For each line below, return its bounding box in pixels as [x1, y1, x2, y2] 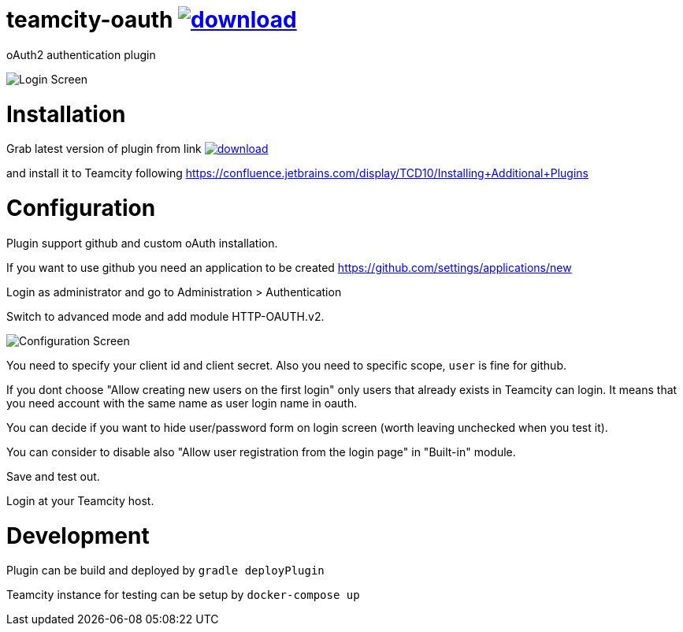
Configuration [6, 195, 156, 221]
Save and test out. [6, 469, 100, 483]
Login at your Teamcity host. [6, 493, 154, 507]
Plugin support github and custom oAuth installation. [6, 236, 278, 250]
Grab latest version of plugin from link [6, 142, 202, 156]
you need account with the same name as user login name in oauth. [6, 396, 358, 410]
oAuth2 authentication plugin [6, 47, 156, 61]
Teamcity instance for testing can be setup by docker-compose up [6, 588, 360, 602]
